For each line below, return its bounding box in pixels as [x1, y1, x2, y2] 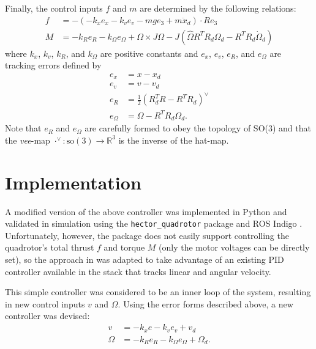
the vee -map [5, 133, 50, 146]
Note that [5, 122, 42, 134]
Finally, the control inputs [5, 2, 103, 14]
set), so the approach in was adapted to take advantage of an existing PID [5, 253, 284, 266]
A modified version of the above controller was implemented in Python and [5, 205, 287, 218]
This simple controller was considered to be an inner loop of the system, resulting [5, 285, 311, 298]
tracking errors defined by [5, 59, 102, 72]
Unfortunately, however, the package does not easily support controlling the [5, 229, 289, 241]
